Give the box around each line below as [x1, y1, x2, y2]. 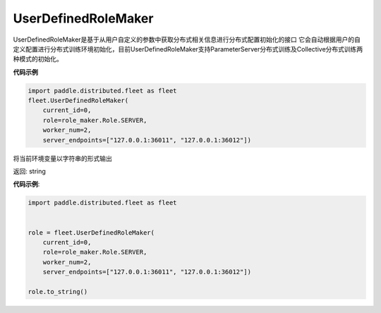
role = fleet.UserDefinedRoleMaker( [28, 228, 155, 236]
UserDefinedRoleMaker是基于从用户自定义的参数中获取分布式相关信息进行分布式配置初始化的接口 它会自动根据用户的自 [13, 35, 361, 44]
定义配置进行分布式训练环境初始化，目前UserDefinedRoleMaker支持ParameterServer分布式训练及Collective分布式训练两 [13, 44, 363, 53]
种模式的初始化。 [13, 55, 63, 63]
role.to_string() [28, 288, 88, 295]
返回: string [13, 167, 46, 176]
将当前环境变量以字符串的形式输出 [13, 154, 112, 162]
